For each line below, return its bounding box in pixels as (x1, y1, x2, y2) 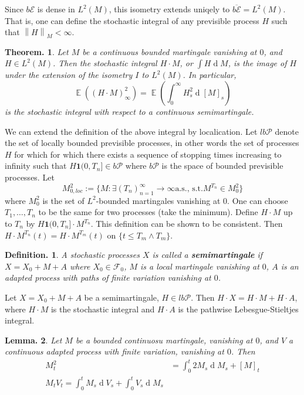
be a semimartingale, (84, 291, 159, 303)
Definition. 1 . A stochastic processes (5, 248, 140, 261)
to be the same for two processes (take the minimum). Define (38, 206, 258, 218)
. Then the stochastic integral (53, 57, 157, 69)
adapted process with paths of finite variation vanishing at (5, 271, 211, 284)
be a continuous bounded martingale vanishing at (82, 45, 257, 57)
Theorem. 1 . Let (5, 45, 69, 57)
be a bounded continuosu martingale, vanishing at (75, 333, 253, 346)
